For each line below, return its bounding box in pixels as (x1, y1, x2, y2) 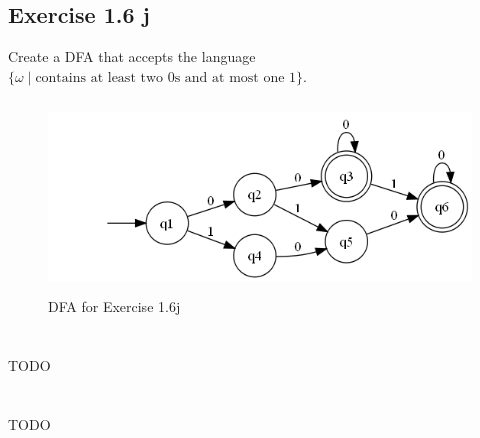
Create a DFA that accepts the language (8, 46, 256, 67)
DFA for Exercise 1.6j (48, 295, 181, 316)
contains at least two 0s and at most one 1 (35, 70, 297, 85)
